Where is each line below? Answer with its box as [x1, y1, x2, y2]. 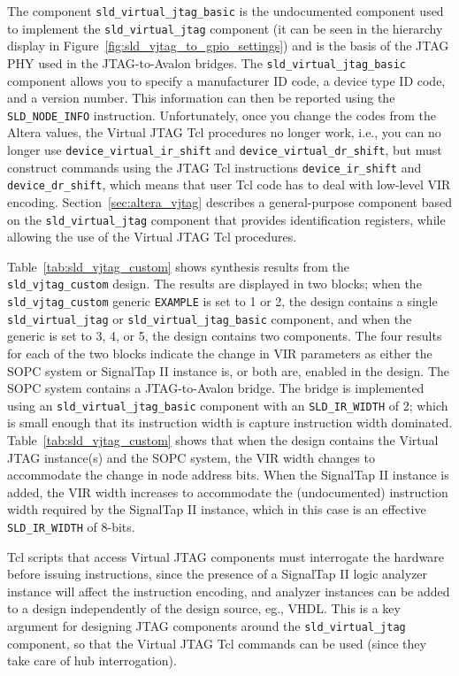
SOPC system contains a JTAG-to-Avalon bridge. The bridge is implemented [7, 379, 425, 397]
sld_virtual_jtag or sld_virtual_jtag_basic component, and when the [7, 309, 412, 327]
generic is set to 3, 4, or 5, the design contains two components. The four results [7, 326, 442, 345]
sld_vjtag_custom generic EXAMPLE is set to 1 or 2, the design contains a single [7, 292, 438, 311]
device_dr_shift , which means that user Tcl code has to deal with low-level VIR [7, 175, 451, 194]
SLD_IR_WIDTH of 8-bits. [7, 517, 135, 535]
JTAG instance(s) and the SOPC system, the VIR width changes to [7, 448, 375, 466]
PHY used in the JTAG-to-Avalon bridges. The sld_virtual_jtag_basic [7, 53, 407, 72]
